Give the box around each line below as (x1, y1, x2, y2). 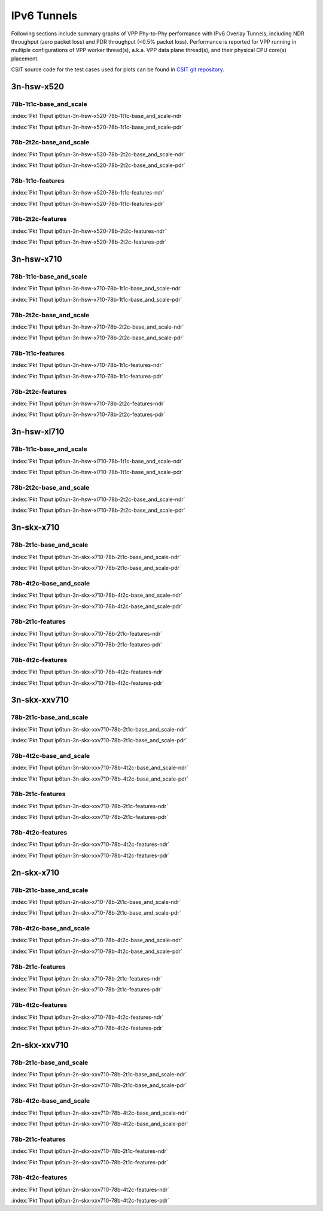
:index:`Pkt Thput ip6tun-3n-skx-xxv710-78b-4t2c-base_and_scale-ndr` (11, 764, 188, 772)
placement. (11, 54, 39, 62)
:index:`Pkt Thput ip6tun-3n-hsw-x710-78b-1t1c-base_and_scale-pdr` (11, 296, 182, 303)
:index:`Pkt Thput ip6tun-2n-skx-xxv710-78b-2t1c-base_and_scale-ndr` (11, 1071, 187, 1078)
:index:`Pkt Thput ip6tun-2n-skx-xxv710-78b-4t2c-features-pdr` (11, 1197, 170, 1204)
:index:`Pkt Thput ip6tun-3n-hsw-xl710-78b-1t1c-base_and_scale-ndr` (11, 457, 184, 465)
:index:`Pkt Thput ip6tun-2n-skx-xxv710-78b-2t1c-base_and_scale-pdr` (11, 1082, 187, 1089)
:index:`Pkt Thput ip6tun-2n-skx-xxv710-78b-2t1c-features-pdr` (11, 1158, 169, 1166)
